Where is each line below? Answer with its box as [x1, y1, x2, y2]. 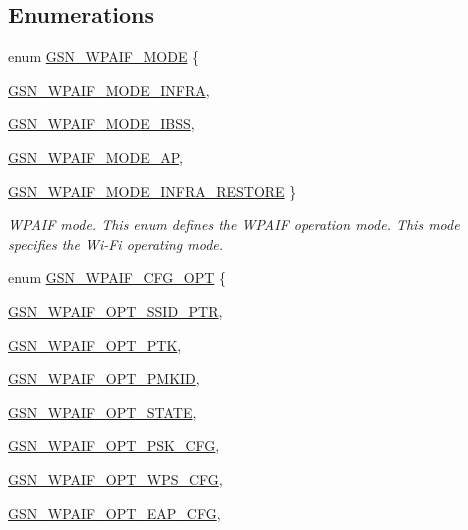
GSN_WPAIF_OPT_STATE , [8, 401, 197, 422]
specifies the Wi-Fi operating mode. [8, 233, 224, 254]
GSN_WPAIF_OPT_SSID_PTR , [8, 300, 223, 321]
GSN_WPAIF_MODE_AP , [8, 146, 183, 167]
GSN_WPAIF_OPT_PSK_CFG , [8, 435, 220, 456]
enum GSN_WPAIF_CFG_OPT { [8, 267, 227, 288]
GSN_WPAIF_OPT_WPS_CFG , [8, 468, 223, 489]
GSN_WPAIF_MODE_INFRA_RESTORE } [8, 180, 297, 201]
